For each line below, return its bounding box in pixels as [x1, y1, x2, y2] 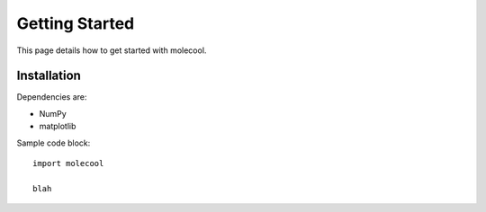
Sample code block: [16, 137, 91, 148]
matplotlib [39, 121, 76, 132]
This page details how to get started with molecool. [16, 45, 207, 56]
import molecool [32, 158, 104, 169]
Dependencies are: [16, 92, 87, 102]
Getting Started [16, 13, 135, 33]
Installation [16, 68, 81, 84]
